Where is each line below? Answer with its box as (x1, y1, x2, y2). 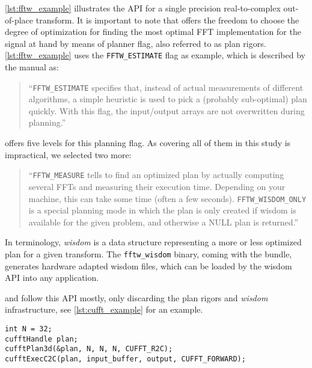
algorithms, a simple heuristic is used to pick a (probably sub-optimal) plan (28, 93, 307, 105)
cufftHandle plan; (5, 334, 78, 343)
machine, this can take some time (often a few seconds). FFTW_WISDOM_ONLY (28, 192, 307, 204)
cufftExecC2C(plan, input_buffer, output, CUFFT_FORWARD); (5, 354, 246, 363)
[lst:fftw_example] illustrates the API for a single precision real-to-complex (5, 2, 281, 14)
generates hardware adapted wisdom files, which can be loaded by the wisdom (5, 259, 292, 272)
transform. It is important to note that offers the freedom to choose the (35, 13, 299, 26)
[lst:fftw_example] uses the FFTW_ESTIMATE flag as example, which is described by (5, 49, 305, 61)
